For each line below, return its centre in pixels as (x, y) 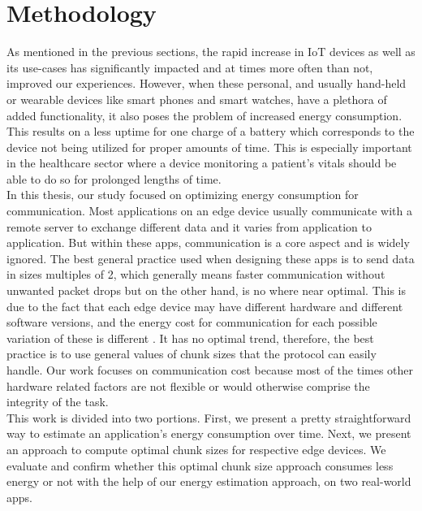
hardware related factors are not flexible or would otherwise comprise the (188, 385)
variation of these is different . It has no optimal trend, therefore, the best (190, 338)
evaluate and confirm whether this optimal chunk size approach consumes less (200, 465)
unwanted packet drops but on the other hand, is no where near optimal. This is (207, 290)
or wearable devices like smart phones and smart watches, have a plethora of (197, 99)
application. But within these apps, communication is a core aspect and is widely (208, 243)
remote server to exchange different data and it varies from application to (189, 226)
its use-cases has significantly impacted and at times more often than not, (190, 67)
